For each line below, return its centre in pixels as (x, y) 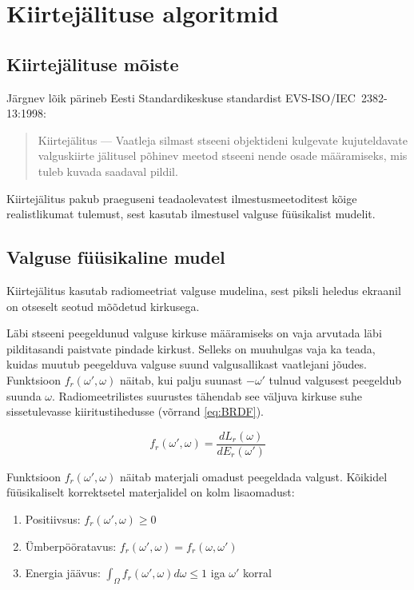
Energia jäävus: (63, 573)
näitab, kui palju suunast (181, 379)
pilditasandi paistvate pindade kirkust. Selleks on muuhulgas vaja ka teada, (191, 348)
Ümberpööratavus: (71, 546)
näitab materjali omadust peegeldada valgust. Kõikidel (253, 476)
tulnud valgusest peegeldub (335, 379)
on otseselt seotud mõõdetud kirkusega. (103, 306)
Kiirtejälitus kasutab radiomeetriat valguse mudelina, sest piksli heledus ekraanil (204, 290)
